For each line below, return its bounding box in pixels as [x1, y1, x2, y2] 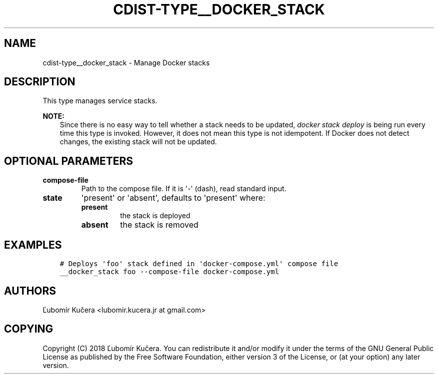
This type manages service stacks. [42, 96, 157, 105]
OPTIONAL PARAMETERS [4, 154, 133, 167]
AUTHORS [4, 284, 56, 297]
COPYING [4, 323, 53, 336]
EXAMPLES [4, 238, 62, 251]
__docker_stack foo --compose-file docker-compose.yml [59, 268, 279, 276]
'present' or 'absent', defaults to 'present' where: [81, 193, 265, 203]
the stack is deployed [120, 211, 190, 220]
